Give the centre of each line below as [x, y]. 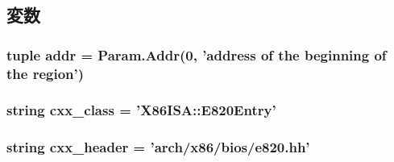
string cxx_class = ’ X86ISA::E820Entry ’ [141, 110]
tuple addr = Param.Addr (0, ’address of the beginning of [197, 54]
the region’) [46, 73]
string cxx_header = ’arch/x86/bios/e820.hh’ [158, 147]
